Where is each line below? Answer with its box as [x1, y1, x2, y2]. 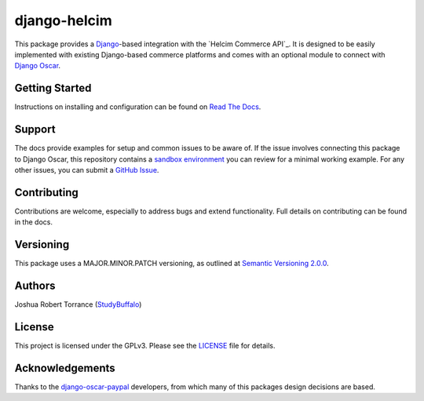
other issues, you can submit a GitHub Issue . [14, 165, 159, 174]
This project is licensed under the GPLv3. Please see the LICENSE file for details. [14, 341, 276, 350]
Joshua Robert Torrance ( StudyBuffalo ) [14, 300, 142, 309]
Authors [14, 279, 56, 292]
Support [14, 122, 56, 137]
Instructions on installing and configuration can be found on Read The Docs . [14, 102, 261, 111]
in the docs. [14, 217, 53, 227]
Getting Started [14, 82, 92, 95]
